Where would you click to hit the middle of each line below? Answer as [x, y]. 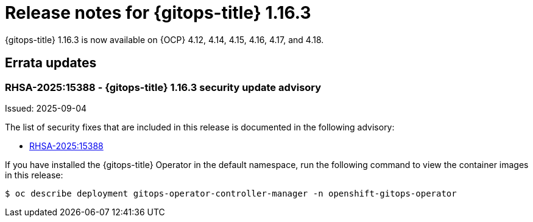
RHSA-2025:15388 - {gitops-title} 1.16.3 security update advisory [163, 87]
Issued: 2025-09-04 [46, 108]
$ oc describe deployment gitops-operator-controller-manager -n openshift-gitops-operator [231, 193]
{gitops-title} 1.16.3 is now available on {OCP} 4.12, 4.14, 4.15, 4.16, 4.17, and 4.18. [164, 39]
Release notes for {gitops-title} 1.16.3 [158, 13]
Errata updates [51, 63]
